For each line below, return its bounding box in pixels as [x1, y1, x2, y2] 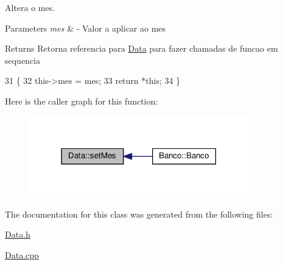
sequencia [5, 53, 41, 66]
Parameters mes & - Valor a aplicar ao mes [5, 21, 166, 34]
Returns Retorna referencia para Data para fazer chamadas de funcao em [5, 42, 278, 55]
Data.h [5, 228, 30, 241]
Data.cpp [5, 248, 39, 261]
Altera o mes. [5, 1, 55, 13]
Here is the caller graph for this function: [5, 94, 158, 107]
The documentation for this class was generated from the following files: [5, 207, 273, 220]
